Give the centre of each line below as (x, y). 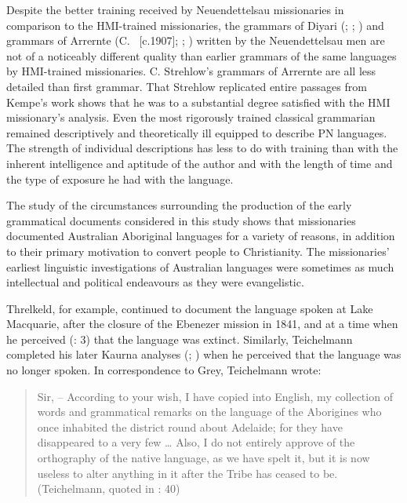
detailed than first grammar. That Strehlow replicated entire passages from (187, 86)
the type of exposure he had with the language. (120, 179)
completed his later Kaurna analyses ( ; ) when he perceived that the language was (204, 354)
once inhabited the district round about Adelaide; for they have (190, 426)
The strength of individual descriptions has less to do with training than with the (202, 148)
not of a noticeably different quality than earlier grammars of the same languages (202, 55)
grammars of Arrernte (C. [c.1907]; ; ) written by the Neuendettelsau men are (196, 40)
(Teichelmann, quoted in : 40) (109, 488)
